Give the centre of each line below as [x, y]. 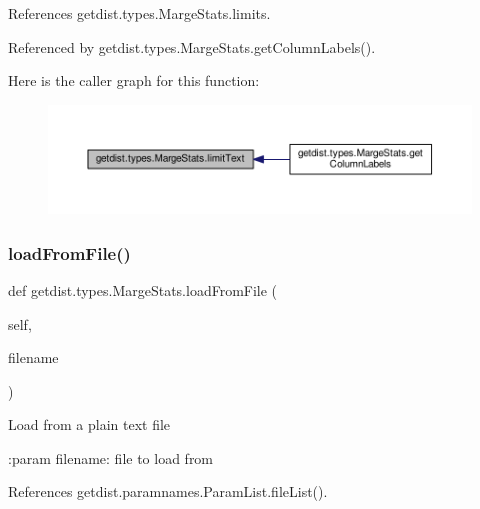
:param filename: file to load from [111, 457]
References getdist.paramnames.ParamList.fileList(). [168, 491]
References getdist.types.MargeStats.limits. [139, 13]
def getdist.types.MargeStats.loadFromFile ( [143, 289]
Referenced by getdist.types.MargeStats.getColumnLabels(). [192, 46]
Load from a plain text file [89, 424]
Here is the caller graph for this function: [134, 80]
